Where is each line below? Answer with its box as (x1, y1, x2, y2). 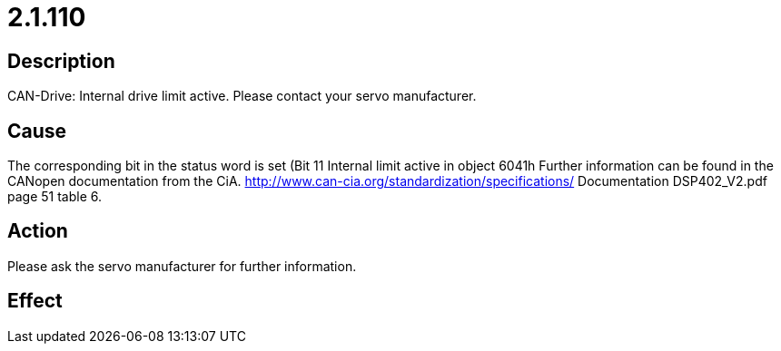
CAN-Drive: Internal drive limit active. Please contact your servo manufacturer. (7, 88, 477, 104)
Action (7, 219, 68, 243)
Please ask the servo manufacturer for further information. (7, 258, 357, 274)
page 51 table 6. (7, 189, 103, 205)
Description (7, 49, 115, 73)
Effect (7, 289, 63, 313)
